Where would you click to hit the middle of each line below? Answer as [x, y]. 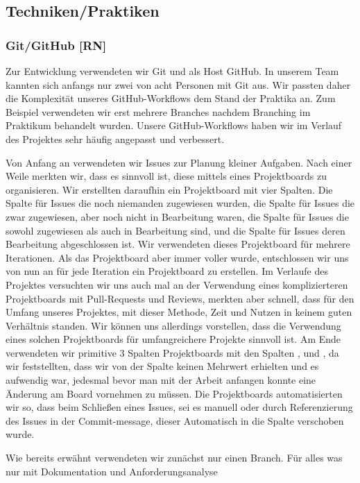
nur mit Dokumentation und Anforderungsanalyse [112, 471]
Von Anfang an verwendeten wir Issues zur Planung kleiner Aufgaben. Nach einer [179, 162]
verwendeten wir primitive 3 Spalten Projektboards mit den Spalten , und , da [172, 352]
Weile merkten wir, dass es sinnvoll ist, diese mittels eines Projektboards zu [166, 176]
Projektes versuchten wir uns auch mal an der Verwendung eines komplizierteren [177, 284]
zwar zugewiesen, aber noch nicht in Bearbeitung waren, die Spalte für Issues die [177, 216]
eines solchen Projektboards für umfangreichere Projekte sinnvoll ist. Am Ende [173, 339]
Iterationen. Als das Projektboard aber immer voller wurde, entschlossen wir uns [177, 257]
